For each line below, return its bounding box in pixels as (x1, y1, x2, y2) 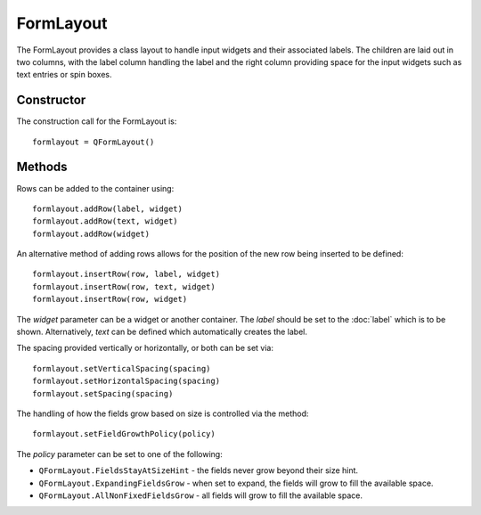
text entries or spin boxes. (16, 69, 112, 80)
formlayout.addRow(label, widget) (32, 203, 183, 214)
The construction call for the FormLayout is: (16, 116, 177, 127)
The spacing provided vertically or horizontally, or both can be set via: (16, 343, 273, 354)
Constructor (16, 93, 86, 108)
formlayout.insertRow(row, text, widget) (32, 282, 216, 291)
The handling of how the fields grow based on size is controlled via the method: (16, 408, 309, 419)
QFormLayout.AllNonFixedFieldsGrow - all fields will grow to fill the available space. (38, 490, 363, 501)
